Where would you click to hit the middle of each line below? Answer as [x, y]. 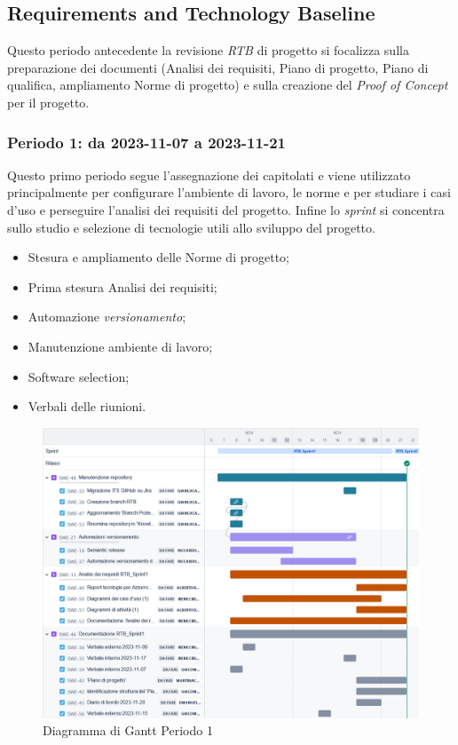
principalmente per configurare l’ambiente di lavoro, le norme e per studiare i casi [229, 192]
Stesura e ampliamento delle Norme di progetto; [158, 257]
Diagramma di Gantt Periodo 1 [128, 730]
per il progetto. [48, 102]
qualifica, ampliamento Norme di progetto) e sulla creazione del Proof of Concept [228, 85]
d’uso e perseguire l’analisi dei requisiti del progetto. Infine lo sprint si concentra [226, 209]
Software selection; [79, 376]
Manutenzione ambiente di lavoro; [120, 346]
